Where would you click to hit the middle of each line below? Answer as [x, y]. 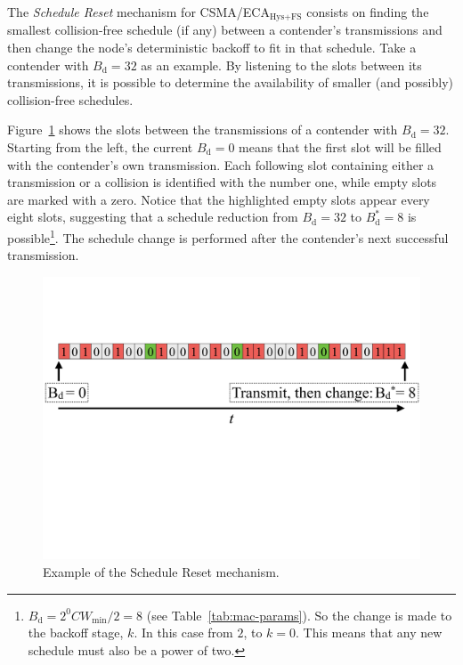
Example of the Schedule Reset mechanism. [161, 572]
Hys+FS [285, 17]
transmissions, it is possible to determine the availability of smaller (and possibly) [231, 82]
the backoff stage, [76, 633]
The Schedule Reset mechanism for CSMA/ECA [138, 12]
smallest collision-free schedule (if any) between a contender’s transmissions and [225, 30]
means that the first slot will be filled [340, 147]
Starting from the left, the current [100, 147]
